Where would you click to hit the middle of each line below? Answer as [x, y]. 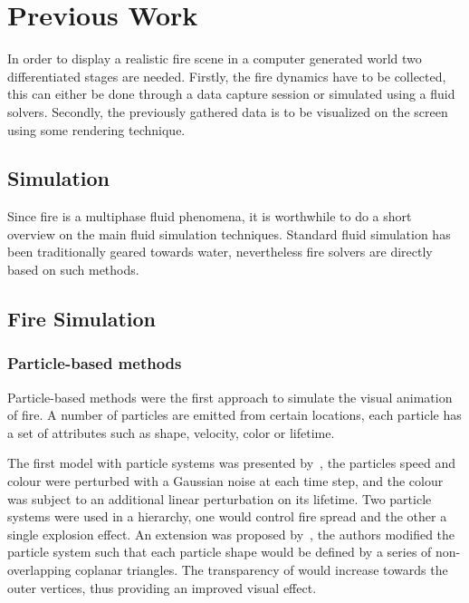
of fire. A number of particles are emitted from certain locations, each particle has [234, 415]
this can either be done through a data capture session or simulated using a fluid [231, 94]
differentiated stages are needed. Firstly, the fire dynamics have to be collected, [227, 76]
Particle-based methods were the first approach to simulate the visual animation [230, 397]
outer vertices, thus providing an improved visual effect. [162, 587]
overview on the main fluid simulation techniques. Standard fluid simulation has [229, 233]
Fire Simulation [81, 319]
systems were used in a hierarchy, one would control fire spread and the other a [227, 516]
